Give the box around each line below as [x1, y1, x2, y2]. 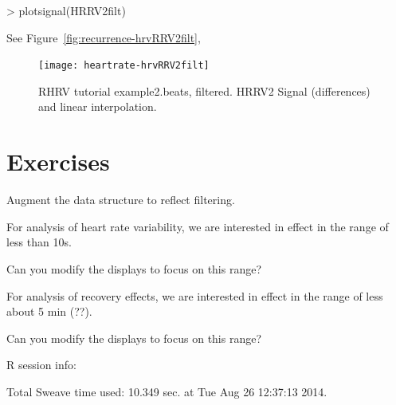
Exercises [6, 145, 110, 178]
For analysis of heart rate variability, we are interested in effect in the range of [6, 218, 389, 234]
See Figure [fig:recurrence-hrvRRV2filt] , [6, 29, 201, 45]
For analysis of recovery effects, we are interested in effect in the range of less [6, 287, 383, 304]
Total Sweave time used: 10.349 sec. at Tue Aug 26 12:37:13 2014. [6, 383, 327, 399]
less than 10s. [6, 234, 72, 250]
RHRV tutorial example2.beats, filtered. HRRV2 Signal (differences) [38, 82, 371, 99]
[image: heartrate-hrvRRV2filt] [38, 60, 210, 72]
